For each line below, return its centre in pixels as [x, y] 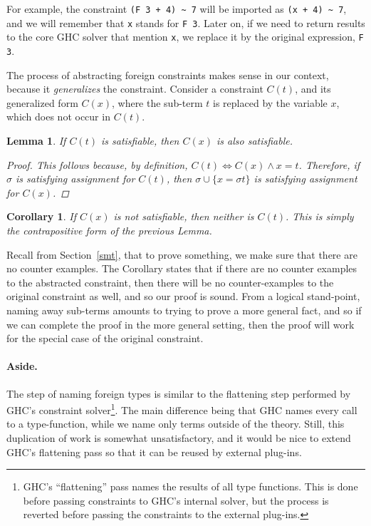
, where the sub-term [157, 102]
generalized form [42, 102]
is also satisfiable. [255, 140]
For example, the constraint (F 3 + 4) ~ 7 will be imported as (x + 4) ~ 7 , [177, 9]
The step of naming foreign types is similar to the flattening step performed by [179, 393]
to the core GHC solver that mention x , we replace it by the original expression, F [185, 37]
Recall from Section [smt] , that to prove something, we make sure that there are [182, 254]
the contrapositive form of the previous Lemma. [109, 230]
